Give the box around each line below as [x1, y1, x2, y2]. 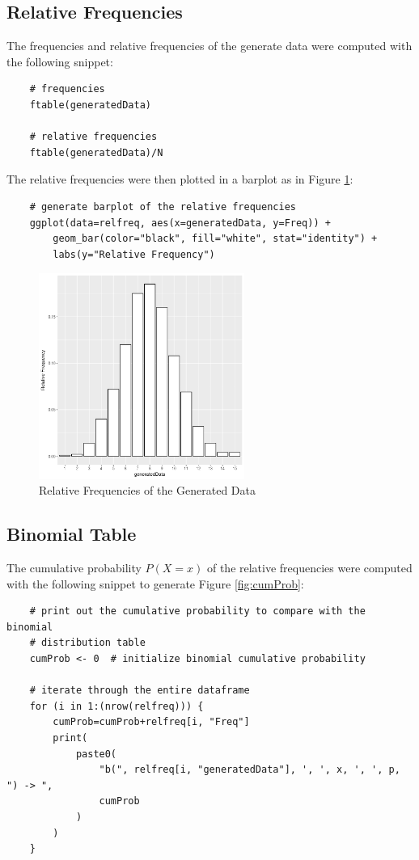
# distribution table [29, 637, 146, 649]
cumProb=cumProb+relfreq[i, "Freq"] [53, 716, 250, 728]
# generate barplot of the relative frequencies [29, 200, 296, 213]
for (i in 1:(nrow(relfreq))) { [29, 700, 204, 712]
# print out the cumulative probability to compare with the [29, 605, 366, 618]
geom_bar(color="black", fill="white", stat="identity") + [53, 233, 378, 245]
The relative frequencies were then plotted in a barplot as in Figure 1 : [6, 171, 353, 188]
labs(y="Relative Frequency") [53, 248, 215, 260]
